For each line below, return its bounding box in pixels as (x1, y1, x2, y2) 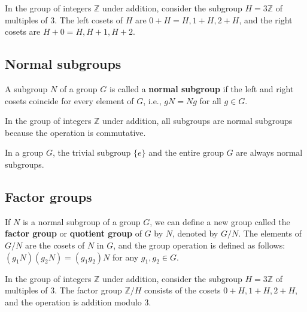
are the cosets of (25, 238, 85, 251)
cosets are (5, 25, 41, 38)
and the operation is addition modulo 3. (5, 295, 151, 308)
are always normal (236, 146, 303, 159)
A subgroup (5, 82, 48, 95)
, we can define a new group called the (150, 215, 290, 228)
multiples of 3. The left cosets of (5, 13, 123, 26)
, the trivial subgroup (52, 146, 131, 159)
